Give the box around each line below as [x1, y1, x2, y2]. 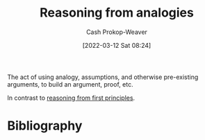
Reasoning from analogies [39, 5, 195, 21]
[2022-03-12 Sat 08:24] [82, 41, 151, 49]
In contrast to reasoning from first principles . [7, 94, 136, 102]
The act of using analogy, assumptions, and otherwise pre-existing [7, 73, 199, 81]
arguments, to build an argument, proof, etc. [7, 80, 133, 88]
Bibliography [7, 118, 83, 134]
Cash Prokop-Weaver [85, 28, 148, 36]
